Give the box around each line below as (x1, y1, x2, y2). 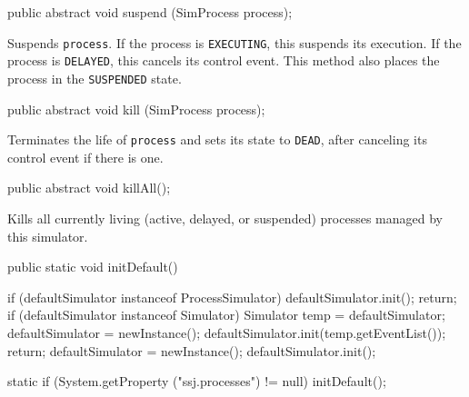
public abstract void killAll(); (7, 178, 171, 197)
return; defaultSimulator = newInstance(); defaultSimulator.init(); (7, 341, 376, 360)
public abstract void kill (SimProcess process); (7, 99, 265, 118)
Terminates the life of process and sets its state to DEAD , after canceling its (7, 130, 427, 149)
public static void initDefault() (7, 257, 178, 276)
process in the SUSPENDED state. (7, 68, 182, 87)
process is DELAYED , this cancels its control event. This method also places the (7, 51, 440, 70)
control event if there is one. (7, 147, 164, 166)
